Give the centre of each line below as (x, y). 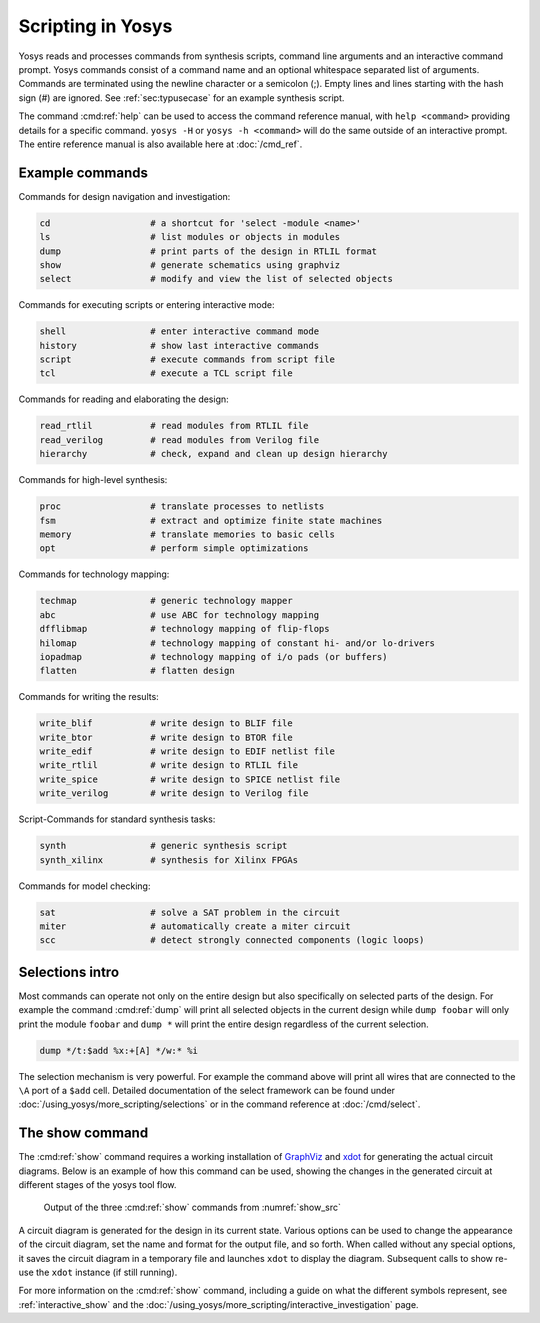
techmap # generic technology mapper (166, 601)
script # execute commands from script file (187, 359)
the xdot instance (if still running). (106, 1272)
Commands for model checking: (84, 886)
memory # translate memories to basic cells (187, 534)
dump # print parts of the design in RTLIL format (208, 251)
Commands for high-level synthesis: (93, 480)
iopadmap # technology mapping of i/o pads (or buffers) (213, 656)
